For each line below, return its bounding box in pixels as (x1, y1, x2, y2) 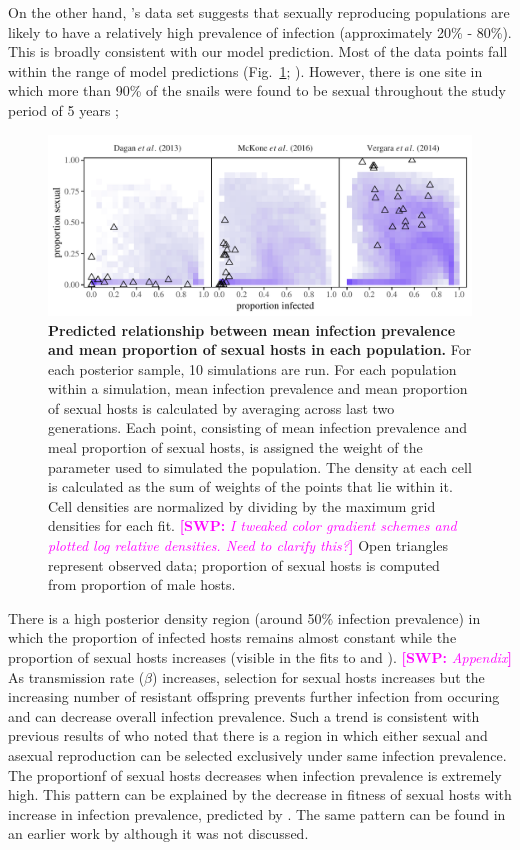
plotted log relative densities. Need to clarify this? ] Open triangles (48, 535, 449, 556)
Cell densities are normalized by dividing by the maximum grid (48, 495, 436, 516)
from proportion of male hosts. (48, 574, 236, 595)
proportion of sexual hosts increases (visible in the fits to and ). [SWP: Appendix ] (8, 647, 512, 668)
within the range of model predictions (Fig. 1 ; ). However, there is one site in (8, 60, 483, 81)
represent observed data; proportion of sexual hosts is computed (48, 554, 440, 575)
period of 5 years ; (8, 99, 120, 120)
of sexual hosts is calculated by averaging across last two (48, 397, 395, 418)
